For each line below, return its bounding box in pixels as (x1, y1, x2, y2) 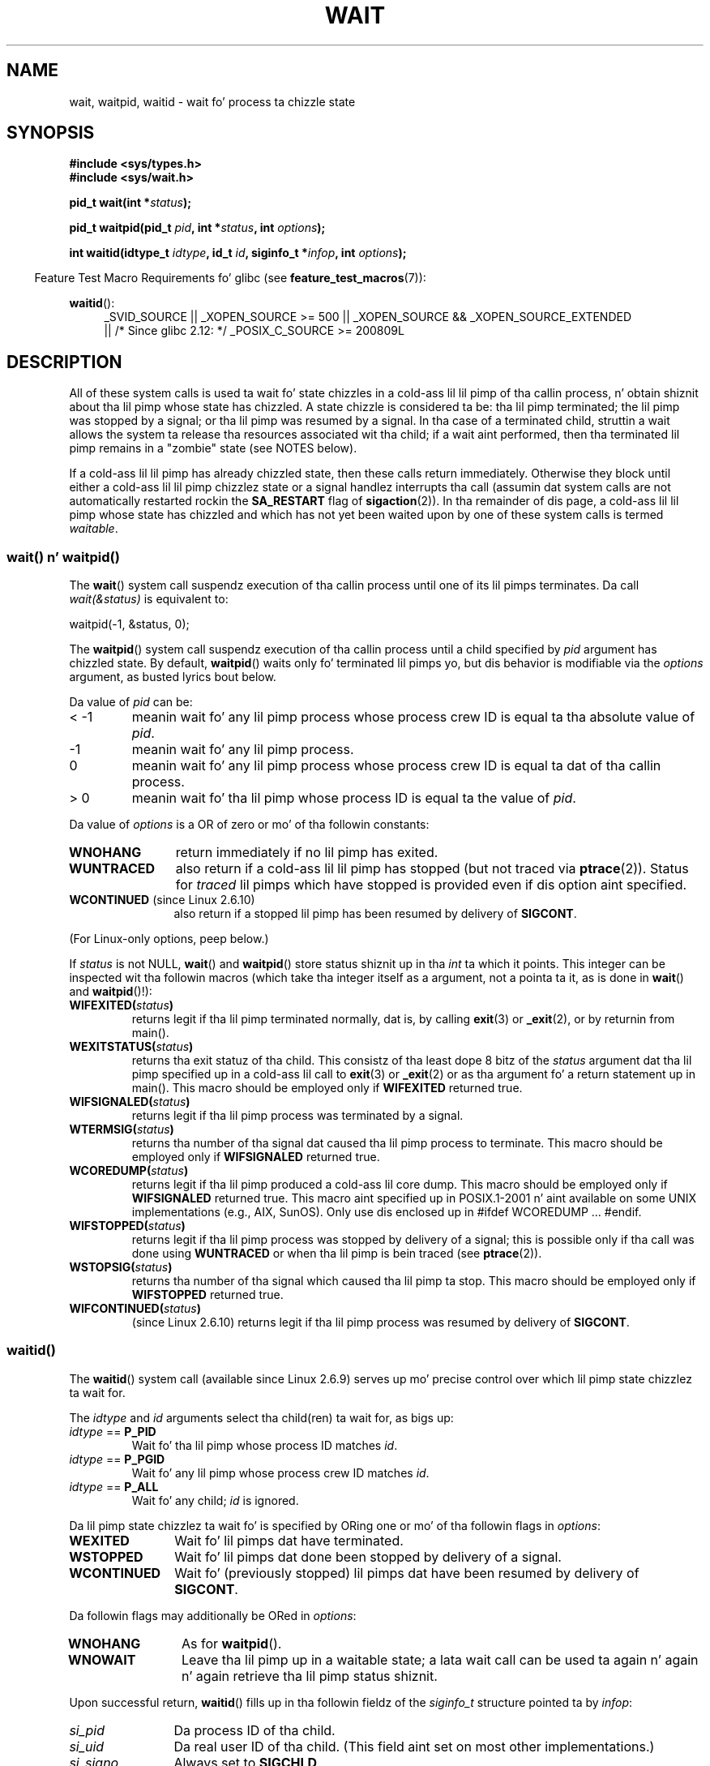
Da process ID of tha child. (173, 1721, 336, 1738)
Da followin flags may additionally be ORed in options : (69, 1608, 357, 1622)
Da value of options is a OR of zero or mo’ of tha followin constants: (69, 817, 430, 832)
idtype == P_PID (69, 1424, 156, 1438)
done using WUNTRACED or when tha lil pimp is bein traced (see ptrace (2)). (131, 1246, 542, 1261)
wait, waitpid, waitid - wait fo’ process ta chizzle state (69, 94, 356, 109)
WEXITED (69, 1532, 130, 1549)
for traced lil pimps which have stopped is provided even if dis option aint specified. (175, 877, 687, 894)
